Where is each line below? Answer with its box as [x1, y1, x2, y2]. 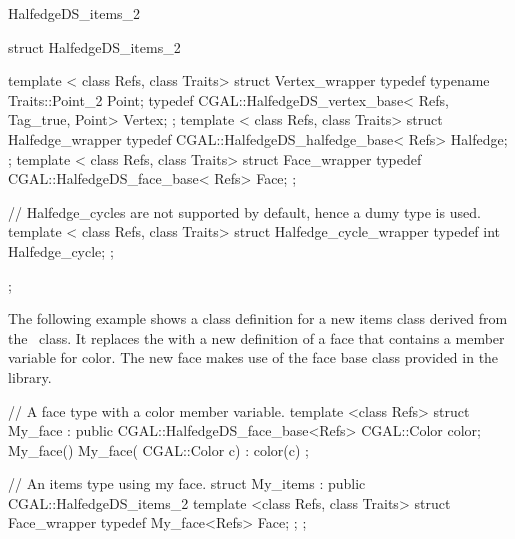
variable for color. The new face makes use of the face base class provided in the [8, 347, 499, 368]
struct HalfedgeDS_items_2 [8, 36, 181, 57]
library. [8, 366, 52, 387]
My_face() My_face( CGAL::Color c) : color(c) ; [8, 439, 309, 460]
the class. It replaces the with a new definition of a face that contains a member [8, 327, 505, 348]
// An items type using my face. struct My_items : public [8, 473, 366, 494]
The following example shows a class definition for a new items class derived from [8, 308, 508, 329]
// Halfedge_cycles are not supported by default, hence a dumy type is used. [8, 201, 481, 222]
